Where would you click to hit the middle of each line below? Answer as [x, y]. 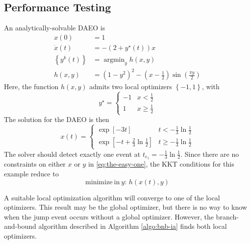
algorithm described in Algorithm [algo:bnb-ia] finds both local [133, 226]
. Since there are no [210, 154]
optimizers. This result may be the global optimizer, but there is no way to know [125, 207]
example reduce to [31, 174]
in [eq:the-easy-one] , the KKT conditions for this [161, 164]
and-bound [20, 226]
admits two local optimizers [131, 86]
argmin [114, 60]
